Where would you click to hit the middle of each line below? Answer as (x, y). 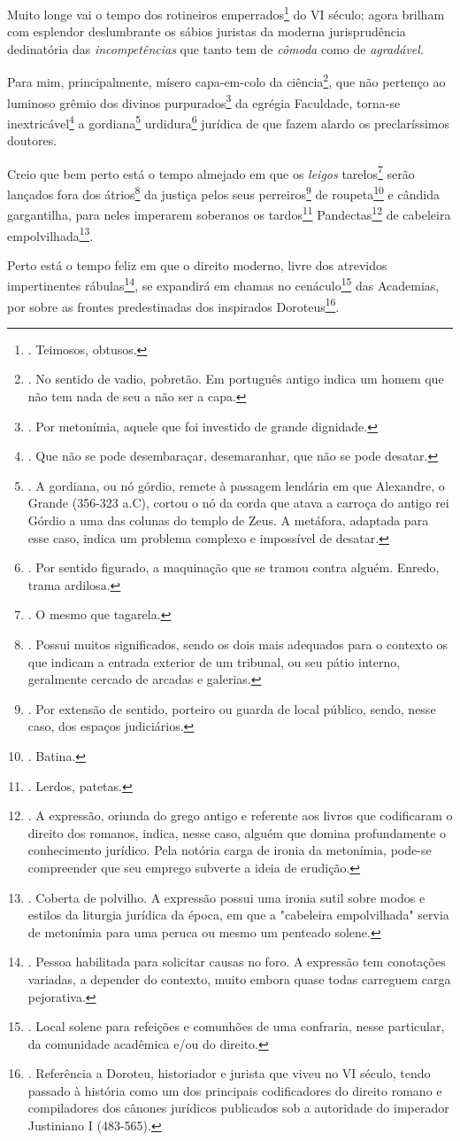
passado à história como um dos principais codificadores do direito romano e (235, 1090)
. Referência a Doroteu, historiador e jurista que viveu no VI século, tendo (229, 1073)
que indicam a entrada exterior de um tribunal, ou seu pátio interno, (214, 661)
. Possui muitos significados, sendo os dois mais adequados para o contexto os (238, 644)
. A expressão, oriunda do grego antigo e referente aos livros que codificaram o (240, 815)
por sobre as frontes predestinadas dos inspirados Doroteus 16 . (173, 305)
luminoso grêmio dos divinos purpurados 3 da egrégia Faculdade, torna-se (204, 101)
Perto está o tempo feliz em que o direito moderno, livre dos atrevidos (197, 264)
